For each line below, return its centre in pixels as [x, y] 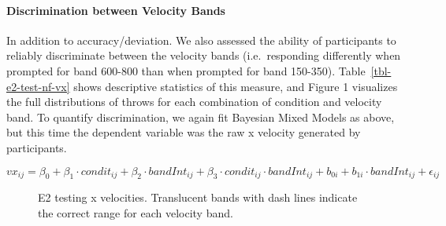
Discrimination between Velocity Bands [116, 10]
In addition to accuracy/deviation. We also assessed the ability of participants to [201, 40]
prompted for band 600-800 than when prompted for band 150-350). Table [186, 70]
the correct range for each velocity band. [136, 212]
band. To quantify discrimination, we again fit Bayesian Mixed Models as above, [201, 117]
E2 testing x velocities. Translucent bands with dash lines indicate [198, 197]
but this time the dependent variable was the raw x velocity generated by [184, 132]
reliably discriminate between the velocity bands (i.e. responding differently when [204, 55]
